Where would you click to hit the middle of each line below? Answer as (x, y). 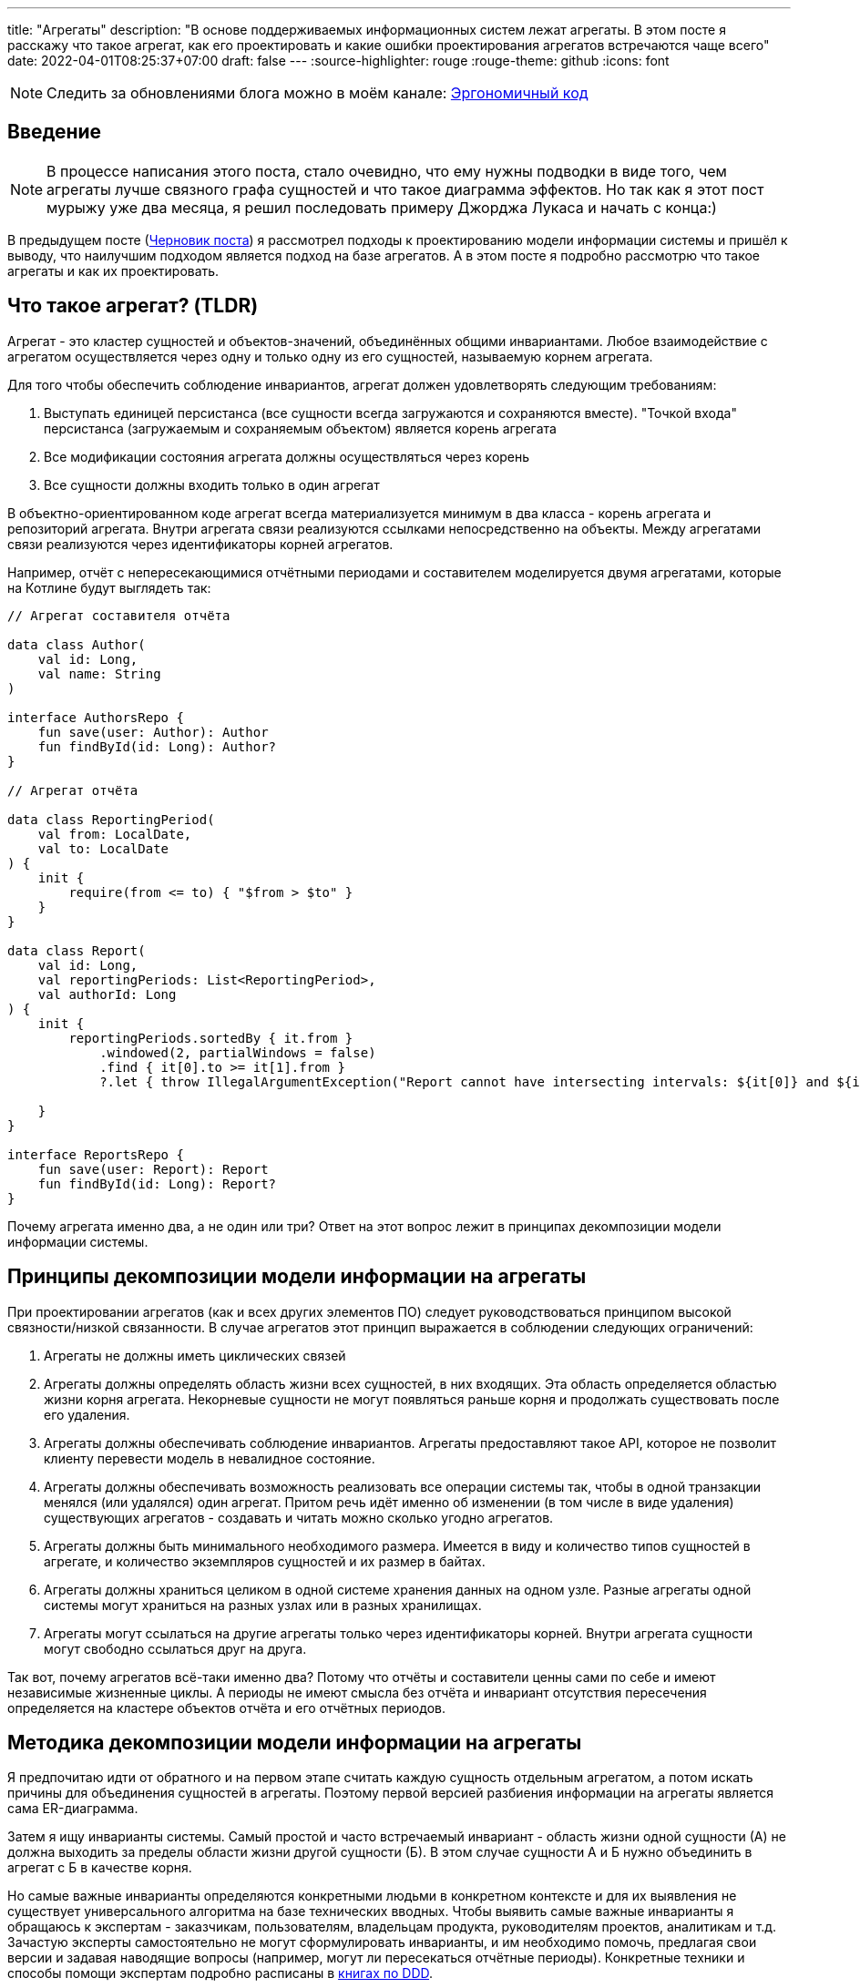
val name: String (99, 673)
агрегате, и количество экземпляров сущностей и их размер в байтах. (265, 1561)
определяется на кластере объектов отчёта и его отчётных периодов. (226, 1708)
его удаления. (87, 1414)
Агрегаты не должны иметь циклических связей (195, 1355)
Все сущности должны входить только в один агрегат (212, 484)
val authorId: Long (107, 994)
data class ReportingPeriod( (111, 819)
